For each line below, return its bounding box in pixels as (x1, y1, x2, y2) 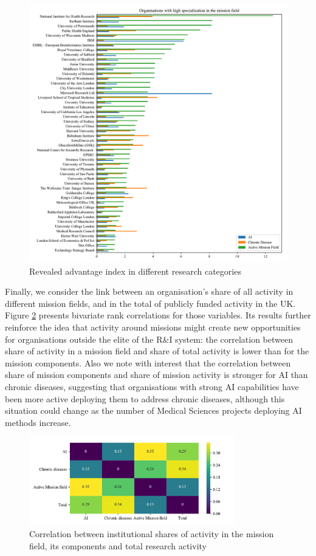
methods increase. (5, 416, 71, 428)
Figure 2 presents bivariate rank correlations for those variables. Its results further (5, 309, 311, 321)
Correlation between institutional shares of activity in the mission (29, 527, 274, 540)
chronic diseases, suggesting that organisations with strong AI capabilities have (5, 380, 299, 393)
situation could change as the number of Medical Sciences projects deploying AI (5, 404, 302, 417)
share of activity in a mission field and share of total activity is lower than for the (5, 345, 309, 357)
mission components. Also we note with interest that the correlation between (5, 356, 291, 369)
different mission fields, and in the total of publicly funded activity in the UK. (5, 297, 296, 309)
